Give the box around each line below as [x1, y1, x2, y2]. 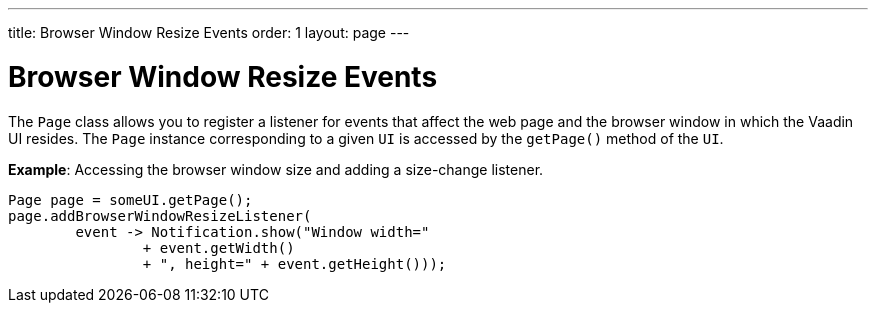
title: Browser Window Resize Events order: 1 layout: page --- [8, 24, 410, 41]
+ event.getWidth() [142, 239, 295, 256]
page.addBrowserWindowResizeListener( [8, 207, 312, 224]
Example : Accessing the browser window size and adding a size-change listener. [8, 160, 544, 178]
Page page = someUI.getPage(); [8, 191, 253, 208]
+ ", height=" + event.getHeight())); [142, 255, 447, 272]
